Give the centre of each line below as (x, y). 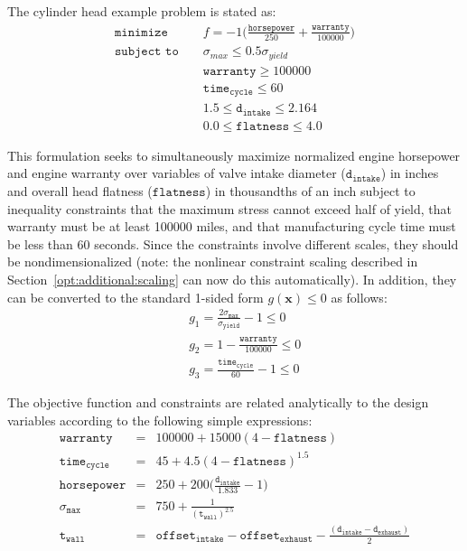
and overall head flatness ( (80, 190)
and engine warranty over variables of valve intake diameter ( (177, 173)
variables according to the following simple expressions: (160, 420)
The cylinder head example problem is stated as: (142, 11)
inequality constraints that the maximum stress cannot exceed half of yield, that (230, 208)
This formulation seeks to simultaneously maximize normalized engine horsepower (234, 155)
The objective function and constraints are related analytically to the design (218, 402)
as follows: (359, 297)
